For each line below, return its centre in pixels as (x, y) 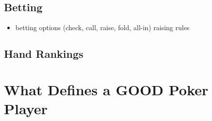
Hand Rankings (44, 54)
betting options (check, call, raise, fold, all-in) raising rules (102, 27)
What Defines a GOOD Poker (106, 89)
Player (26, 108)
